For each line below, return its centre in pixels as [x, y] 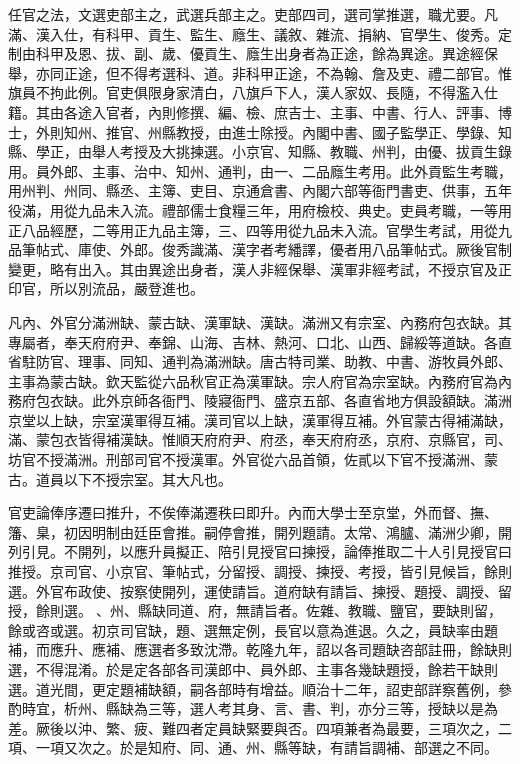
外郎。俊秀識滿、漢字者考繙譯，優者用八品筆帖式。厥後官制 [315, 249]
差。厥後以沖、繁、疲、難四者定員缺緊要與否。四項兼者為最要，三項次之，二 [260, 727]
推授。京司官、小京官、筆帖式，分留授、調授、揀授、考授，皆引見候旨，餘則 [260, 571]
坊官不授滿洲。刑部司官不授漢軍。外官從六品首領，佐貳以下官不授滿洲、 [246, 459]
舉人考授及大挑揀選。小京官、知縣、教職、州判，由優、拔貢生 [294, 151]
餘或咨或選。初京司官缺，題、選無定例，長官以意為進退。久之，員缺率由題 [253, 629]
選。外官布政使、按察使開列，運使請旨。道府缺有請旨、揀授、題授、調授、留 [260, 590]
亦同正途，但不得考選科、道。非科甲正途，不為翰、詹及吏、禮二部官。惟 [273, 72]
